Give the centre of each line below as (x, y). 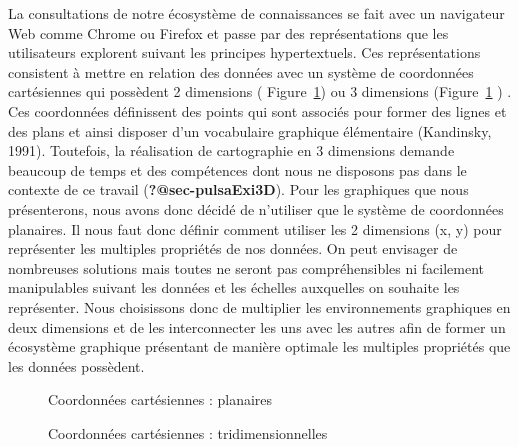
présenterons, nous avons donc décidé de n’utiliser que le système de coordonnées (256, 208)
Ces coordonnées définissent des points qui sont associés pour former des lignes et (257, 110)
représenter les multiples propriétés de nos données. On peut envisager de (233, 248)
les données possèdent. (76, 365)
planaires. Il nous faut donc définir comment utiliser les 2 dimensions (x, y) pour (255, 228)
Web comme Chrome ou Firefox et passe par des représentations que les (228, 32)
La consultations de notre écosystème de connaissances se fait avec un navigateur (256, 13)
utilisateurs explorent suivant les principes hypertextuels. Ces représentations (244, 52)
